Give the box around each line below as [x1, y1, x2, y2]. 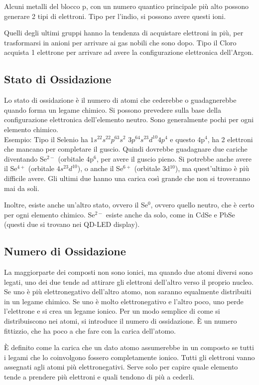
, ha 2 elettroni [207, 134, 253, 144]
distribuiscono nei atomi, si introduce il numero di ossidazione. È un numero [4, 316, 237, 326]
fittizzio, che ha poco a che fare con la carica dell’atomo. [4, 325, 176, 336]
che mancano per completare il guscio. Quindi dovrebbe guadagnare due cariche [4, 144, 248, 154]
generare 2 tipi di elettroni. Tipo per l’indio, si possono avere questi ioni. [4, 10, 226, 21]
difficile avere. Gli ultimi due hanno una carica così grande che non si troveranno [4, 173, 250, 183]
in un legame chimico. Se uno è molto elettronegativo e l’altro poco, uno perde [4, 296, 244, 306]
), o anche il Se [77, 163, 124, 174]
